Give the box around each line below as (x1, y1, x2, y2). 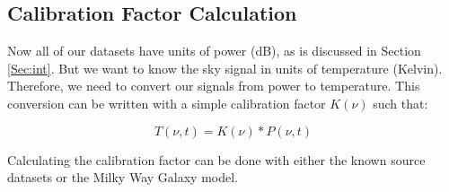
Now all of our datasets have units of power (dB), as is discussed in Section (7, 41, 421, 60)
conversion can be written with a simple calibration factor (7, 93, 326, 112)
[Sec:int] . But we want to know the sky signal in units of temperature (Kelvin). (7, 58, 443, 77)
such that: (373, 93, 428, 112)
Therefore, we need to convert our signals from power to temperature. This (7, 76, 420, 95)
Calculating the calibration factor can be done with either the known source (7, 150, 426, 169)
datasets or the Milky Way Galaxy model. (7, 168, 238, 187)
